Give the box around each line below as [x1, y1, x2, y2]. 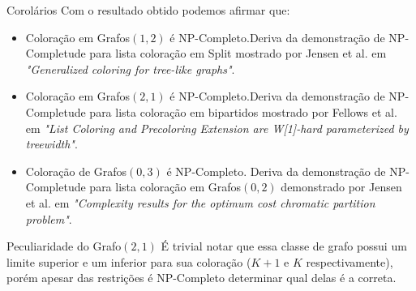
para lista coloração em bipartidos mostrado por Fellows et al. [89, 103, 397, 120]
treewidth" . [25, 135, 78, 152]
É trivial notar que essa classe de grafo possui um [161, 238, 407, 255]
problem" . [25, 210, 72, 227]
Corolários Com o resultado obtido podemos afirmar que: [6, 2, 290, 18]
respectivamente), [306, 253, 393, 270]
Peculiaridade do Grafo [6, 238, 122, 255]
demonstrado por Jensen [281, 178, 402, 195]
